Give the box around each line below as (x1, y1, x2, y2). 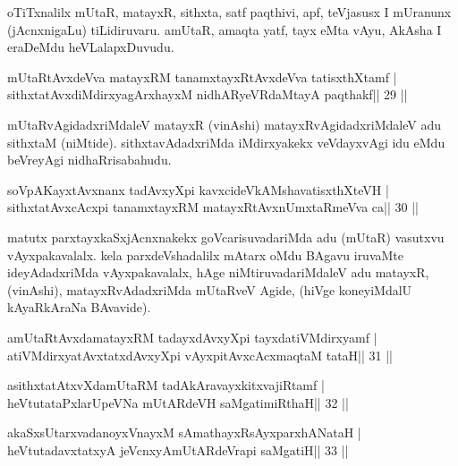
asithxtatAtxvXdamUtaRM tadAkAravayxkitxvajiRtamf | (7, 376, 325, 394)
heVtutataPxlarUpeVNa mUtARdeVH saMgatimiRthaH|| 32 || (7, 393, 349, 411)
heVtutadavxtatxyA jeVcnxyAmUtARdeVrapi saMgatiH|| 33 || (7, 440, 349, 459)
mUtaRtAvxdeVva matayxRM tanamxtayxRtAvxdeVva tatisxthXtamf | (7, 67, 397, 86)
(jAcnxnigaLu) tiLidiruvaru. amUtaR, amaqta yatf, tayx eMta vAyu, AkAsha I (7, 20, 442, 38)
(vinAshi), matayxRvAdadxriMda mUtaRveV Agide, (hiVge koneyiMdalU (7, 280, 412, 299)
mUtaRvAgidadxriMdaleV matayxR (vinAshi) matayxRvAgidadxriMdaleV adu (7, 114, 441, 133)
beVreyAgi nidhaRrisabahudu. (7, 150, 172, 169)
